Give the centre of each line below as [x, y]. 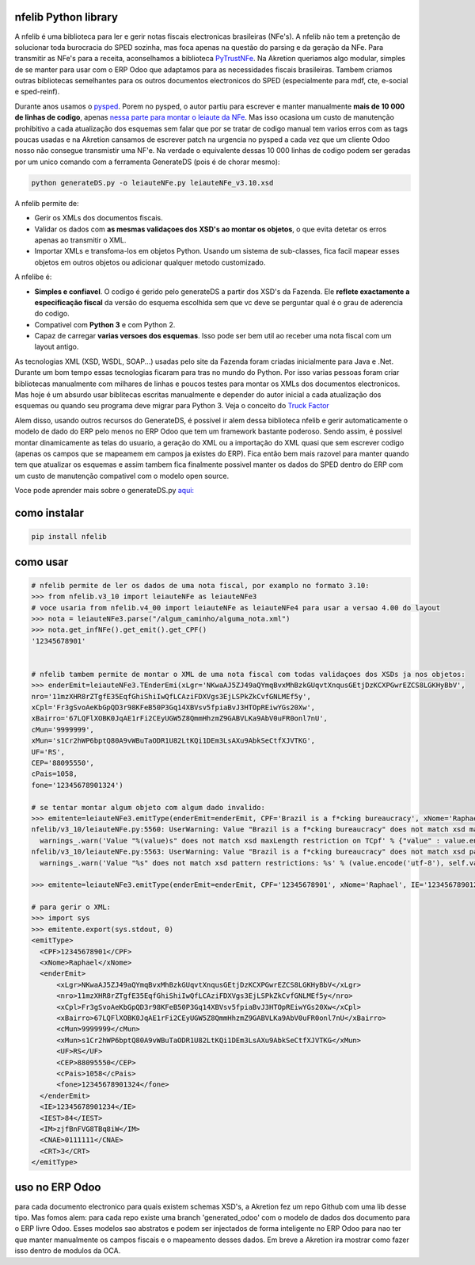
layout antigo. [57, 347]
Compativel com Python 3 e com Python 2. [105, 324]
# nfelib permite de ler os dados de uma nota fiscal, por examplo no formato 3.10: [200, 585]
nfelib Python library [66, 17]
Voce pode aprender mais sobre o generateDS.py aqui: [104, 491]
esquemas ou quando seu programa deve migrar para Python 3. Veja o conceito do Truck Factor [172, 406]
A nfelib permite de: [47, 203]
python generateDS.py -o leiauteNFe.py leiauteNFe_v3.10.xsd [152, 183]
